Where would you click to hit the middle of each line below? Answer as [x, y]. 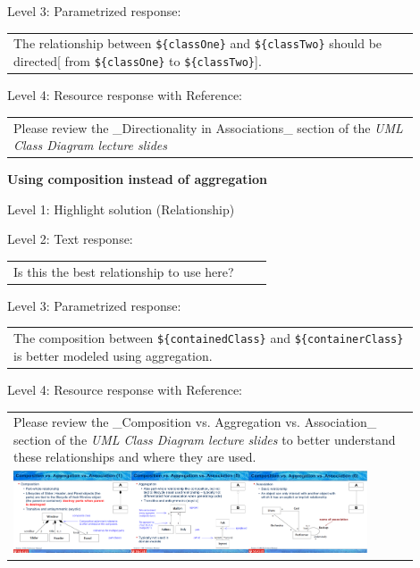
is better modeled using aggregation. [113, 355]
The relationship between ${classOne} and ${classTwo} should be [198, 43]
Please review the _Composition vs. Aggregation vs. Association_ [195, 422]
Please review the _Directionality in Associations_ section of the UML [208, 127]
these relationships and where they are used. [135, 457]
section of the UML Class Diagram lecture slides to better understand [205, 439]
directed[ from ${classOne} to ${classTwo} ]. [138, 61]
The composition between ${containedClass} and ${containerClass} [209, 338]
